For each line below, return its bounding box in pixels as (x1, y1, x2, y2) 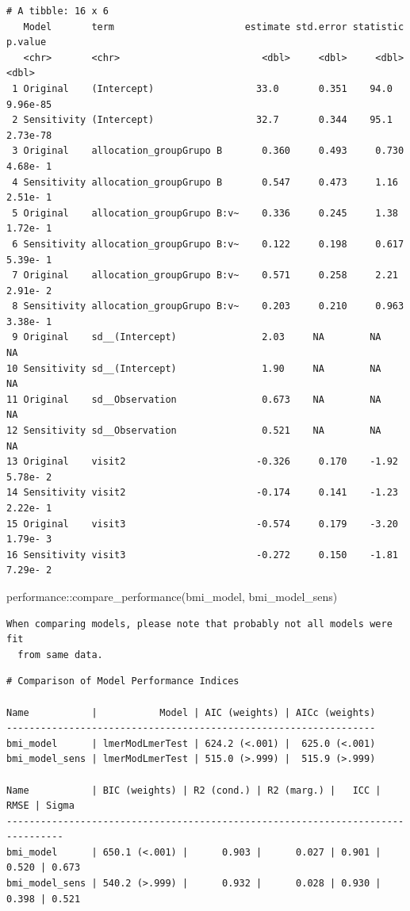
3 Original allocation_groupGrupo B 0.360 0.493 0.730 (12, 145, 404, 157)
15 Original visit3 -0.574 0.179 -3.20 (6, 518, 398, 530)
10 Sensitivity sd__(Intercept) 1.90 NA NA (6, 362, 381, 374)
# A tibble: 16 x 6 (6, 6, 109, 17)
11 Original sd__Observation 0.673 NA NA (6, 393, 381, 405)
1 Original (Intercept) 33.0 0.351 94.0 (12, 82, 393, 94)
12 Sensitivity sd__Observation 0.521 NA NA (6, 425, 381, 437)
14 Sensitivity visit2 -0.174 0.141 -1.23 (6, 487, 398, 499)
